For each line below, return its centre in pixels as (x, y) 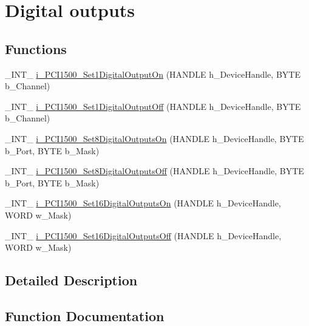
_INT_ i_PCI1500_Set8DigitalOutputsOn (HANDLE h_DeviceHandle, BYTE (154, 138)
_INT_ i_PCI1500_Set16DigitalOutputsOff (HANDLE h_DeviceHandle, (143, 235)
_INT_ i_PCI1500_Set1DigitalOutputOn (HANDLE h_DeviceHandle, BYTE (153, 74)
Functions (36, 48)
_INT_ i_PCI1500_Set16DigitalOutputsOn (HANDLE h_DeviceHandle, (143, 203)
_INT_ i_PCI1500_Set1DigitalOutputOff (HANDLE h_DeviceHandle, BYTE (153, 106)
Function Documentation (85, 315)
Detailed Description (71, 280)
